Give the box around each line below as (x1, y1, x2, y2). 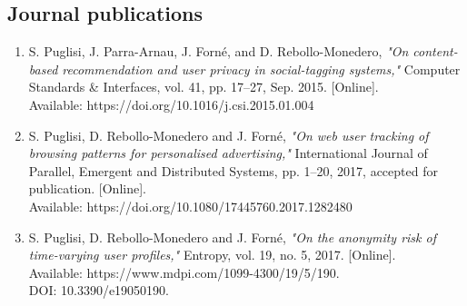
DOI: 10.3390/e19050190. (28, 281, 169, 300)
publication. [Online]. (28, 179, 146, 198)
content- (412, 42, 458, 61)
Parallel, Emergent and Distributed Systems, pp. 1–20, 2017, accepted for (28, 161, 438, 180)
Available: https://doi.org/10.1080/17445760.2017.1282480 (28, 196, 353, 215)
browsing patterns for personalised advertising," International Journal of (28, 143, 428, 163)
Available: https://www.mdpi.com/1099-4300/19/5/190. (28, 262, 340, 281)
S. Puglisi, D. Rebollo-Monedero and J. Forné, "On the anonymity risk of (28, 227, 436, 246)
